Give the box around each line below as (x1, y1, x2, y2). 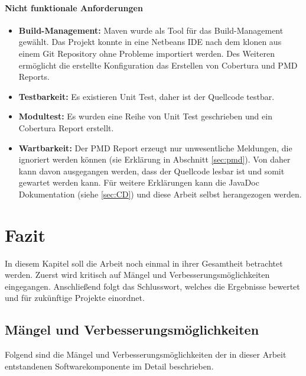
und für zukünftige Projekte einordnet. (5, 291, 145, 304)
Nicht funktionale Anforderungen (5, 1, 143, 14)
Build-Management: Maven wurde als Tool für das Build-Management (18, 24, 284, 36)
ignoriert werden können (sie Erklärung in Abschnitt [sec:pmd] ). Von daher (18, 153, 291, 166)
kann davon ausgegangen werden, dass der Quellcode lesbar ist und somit (18, 164, 285, 177)
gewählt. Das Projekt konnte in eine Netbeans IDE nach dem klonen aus (18, 35, 282, 48)
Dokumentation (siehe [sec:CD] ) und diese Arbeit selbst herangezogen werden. (18, 187, 302, 200)
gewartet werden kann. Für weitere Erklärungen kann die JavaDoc (18, 176, 259, 189)
